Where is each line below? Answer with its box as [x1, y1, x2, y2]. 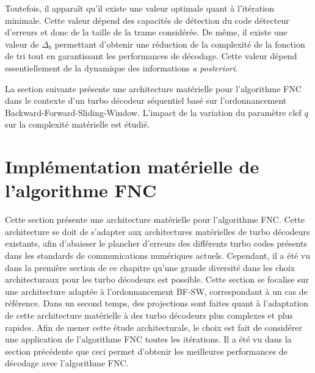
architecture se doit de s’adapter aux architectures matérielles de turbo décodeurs [5, 225, 310, 237]
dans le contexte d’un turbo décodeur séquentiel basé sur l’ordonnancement [5, 94, 287, 107]
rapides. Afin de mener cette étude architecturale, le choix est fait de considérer [5, 320, 302, 333]
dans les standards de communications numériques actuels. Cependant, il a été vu [5, 249, 310, 262]
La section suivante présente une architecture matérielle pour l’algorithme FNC [5, 82, 302, 95]
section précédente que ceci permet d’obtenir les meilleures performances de [5, 344, 288, 357]
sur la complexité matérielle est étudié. [5, 118, 150, 131]
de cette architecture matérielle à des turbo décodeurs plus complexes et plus [5, 309, 293, 321]
